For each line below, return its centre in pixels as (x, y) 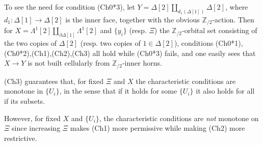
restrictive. (21, 138)
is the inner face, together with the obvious (133, 19)
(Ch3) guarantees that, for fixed (54, 81)
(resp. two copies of (110, 43)
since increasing (36, 128)
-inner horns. (142, 63)
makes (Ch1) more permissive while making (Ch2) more (157, 128)
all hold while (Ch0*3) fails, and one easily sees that (174, 53)
